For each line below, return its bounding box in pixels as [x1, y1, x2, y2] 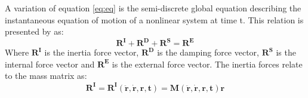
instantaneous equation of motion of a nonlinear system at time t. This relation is [5, 13, 304, 26]
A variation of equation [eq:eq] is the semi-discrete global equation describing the [5, 2, 301, 14]
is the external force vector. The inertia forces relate [112, 57, 303, 70]
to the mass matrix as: [5, 69, 87, 82]
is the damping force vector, [157, 46, 260, 59]
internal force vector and [5, 57, 95, 70]
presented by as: [5, 25, 64, 38]
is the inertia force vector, [44, 46, 139, 59]
